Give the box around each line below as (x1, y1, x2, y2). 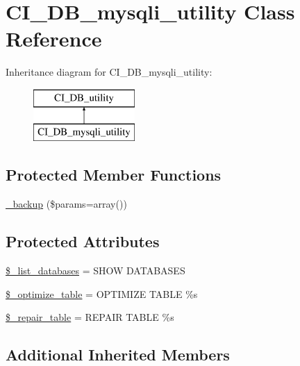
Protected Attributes (6, 231, 160, 252)
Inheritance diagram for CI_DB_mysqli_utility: (6, 65, 212, 79)
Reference (6, 24, 102, 53)
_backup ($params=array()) (6, 197, 127, 211)
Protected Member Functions (6, 164, 222, 185)
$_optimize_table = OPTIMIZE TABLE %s (6, 286, 198, 301)
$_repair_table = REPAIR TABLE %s (6, 310, 174, 324)
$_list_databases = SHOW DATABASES (6, 263, 185, 278)
